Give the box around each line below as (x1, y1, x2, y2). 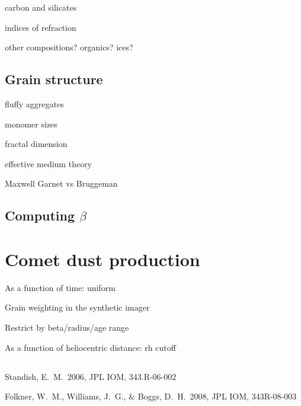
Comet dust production (5, 247, 200, 271)
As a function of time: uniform (5, 281, 116, 293)
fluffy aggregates (5, 97, 64, 110)
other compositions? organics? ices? (5, 41, 133, 53)
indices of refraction (5, 21, 76, 33)
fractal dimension (5, 138, 68, 150)
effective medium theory (5, 157, 92, 170)
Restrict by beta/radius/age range (5, 321, 129, 334)
